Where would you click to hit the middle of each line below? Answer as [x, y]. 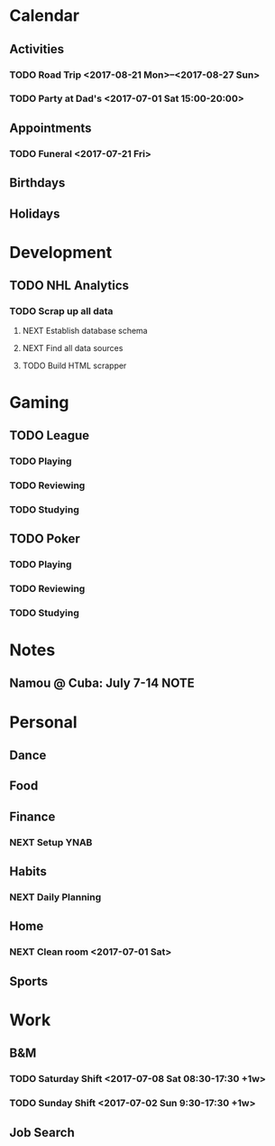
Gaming [39, 402]
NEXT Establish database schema [85, 331]
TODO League [50, 435]
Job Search [42, 1132]
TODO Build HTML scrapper [74, 365]
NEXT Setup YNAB [51, 842]
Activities [37, 49]
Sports [29, 981]
